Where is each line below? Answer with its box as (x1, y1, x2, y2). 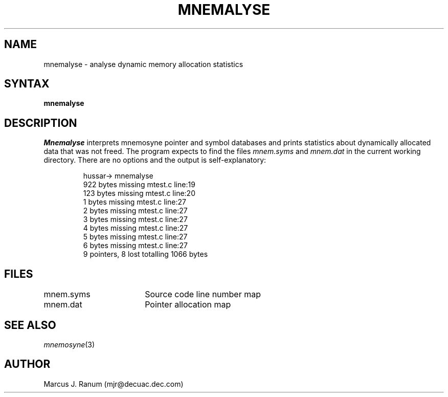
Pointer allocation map (145, 299, 231, 310)
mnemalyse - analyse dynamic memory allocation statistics (43, 59, 243, 69)
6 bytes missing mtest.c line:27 (83, 241, 188, 250)
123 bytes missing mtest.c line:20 (83, 189, 195, 198)
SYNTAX (4, 77, 50, 91)
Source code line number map (145, 289, 261, 300)
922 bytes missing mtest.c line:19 (83, 180, 195, 189)
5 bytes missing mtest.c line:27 (83, 232, 188, 241)
